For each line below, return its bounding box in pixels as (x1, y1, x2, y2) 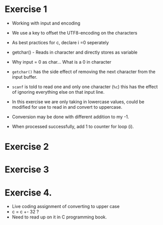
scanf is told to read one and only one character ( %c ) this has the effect (11, 84, 158, 90)
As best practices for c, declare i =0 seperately (11, 39, 109, 46)
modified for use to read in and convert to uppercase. (11, 104, 122, 110)
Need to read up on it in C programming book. (11, 214, 107, 220)
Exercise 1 (4, 4, 47, 15)
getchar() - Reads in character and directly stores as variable (11, 49, 138, 55)
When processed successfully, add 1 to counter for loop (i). (11, 123, 134, 129)
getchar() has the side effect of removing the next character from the (11, 69, 155, 75)
